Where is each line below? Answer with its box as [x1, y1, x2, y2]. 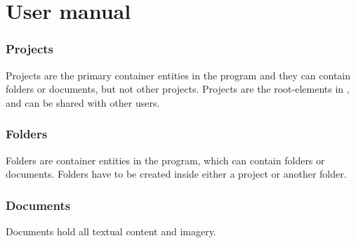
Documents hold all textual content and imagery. [6, 224, 216, 238]
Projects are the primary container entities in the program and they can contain [6, 67, 351, 82]
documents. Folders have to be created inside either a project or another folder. [6, 166, 347, 181]
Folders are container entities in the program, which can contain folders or [6, 152, 325, 167]
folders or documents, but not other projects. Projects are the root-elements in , [6, 81, 350, 96]
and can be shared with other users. [6, 95, 160, 110]
